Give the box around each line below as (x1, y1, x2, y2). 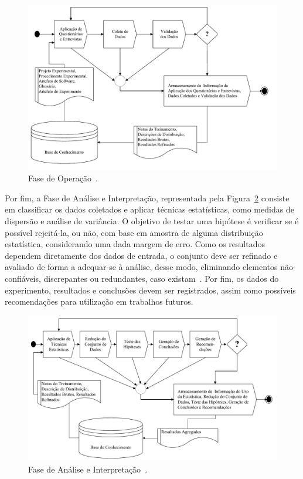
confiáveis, (5, 272, 41, 284)
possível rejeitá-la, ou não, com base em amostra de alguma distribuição (5, 226, 263, 238)
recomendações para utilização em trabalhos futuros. (5, 295, 193, 308)
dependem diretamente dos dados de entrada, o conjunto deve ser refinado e (5, 249, 278, 261)
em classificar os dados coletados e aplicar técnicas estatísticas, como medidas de (5, 203, 294, 215)
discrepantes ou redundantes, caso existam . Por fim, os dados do (43, 272, 279, 284)
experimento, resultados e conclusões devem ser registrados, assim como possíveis (5, 284, 296, 296)
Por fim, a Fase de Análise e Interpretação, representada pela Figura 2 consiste (5, 191, 290, 204)
